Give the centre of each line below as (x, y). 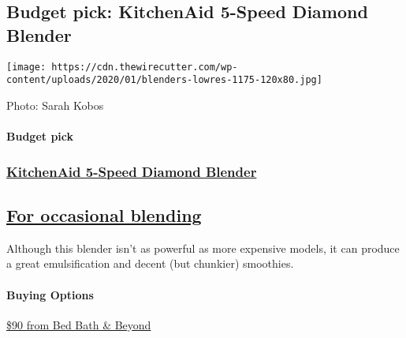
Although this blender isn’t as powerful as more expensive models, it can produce (203, 248)
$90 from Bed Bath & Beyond (79, 324)
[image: (26, 67)
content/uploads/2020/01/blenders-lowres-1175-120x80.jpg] (164, 80)
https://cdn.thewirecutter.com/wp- (145, 67)
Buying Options (50, 294)
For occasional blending (104, 214)
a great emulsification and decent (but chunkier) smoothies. (150, 263)
